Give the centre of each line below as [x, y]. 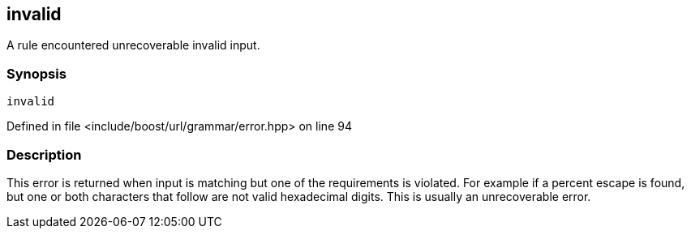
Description [44, 154]
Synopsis [36, 73]
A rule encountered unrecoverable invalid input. [133, 45]
